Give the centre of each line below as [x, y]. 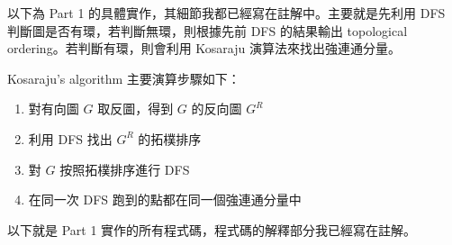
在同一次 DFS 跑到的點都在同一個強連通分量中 [165, 200]
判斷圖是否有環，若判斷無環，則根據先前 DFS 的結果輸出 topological [208, 30]
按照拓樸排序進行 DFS [125, 169]
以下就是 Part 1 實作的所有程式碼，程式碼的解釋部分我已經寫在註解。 [212, 229]
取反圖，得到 [136, 109]
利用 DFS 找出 [70, 138]
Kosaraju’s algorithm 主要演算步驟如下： [124, 78]
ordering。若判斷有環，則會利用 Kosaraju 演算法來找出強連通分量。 [204, 48]
